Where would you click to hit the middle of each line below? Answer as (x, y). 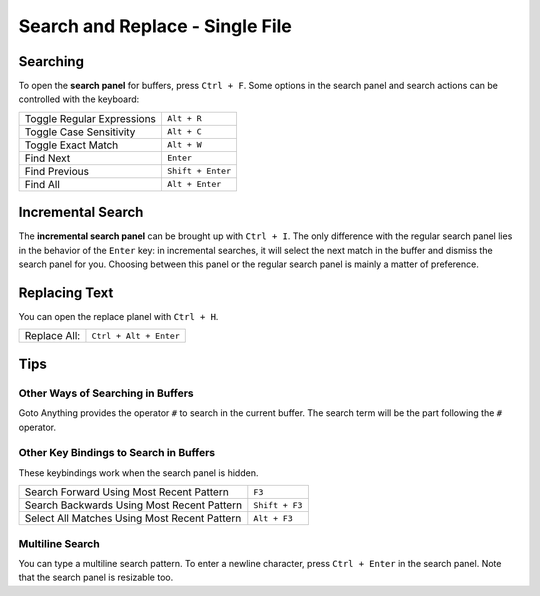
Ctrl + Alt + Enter (135, 335)
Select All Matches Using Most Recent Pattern (133, 518)
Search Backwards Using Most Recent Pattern (133, 505)
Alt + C (184, 131)
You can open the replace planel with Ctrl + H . (118, 317)
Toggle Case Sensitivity (80, 132)
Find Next (47, 158)
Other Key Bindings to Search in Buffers (116, 453)
